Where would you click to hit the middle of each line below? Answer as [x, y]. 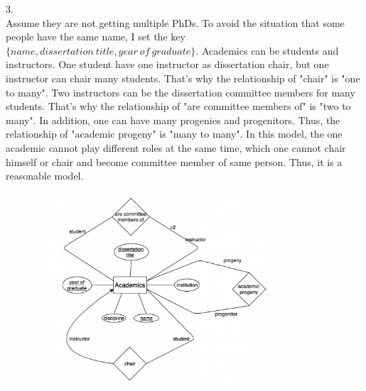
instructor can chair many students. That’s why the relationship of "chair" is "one [183, 78]
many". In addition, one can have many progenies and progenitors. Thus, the [173, 120]
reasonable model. [45, 176]
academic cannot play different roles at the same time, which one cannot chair [176, 147]
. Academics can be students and [267, 50]
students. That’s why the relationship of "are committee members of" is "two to [178, 106]
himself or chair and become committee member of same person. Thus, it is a [174, 161]
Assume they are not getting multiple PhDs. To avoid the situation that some [175, 22]
